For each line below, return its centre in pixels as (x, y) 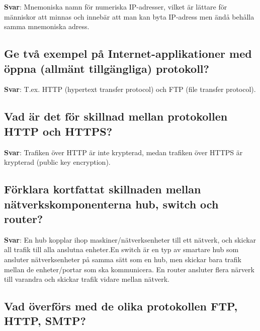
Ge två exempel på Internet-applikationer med (128, 53)
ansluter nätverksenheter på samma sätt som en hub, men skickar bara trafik (123, 259)
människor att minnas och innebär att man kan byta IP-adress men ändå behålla (129, 16)
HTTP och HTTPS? (58, 131)
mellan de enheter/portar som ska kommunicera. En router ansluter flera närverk (129, 269)
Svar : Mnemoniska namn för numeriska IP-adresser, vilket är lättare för (116, 7)
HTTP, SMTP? (45, 321)
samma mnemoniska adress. (47, 26)
